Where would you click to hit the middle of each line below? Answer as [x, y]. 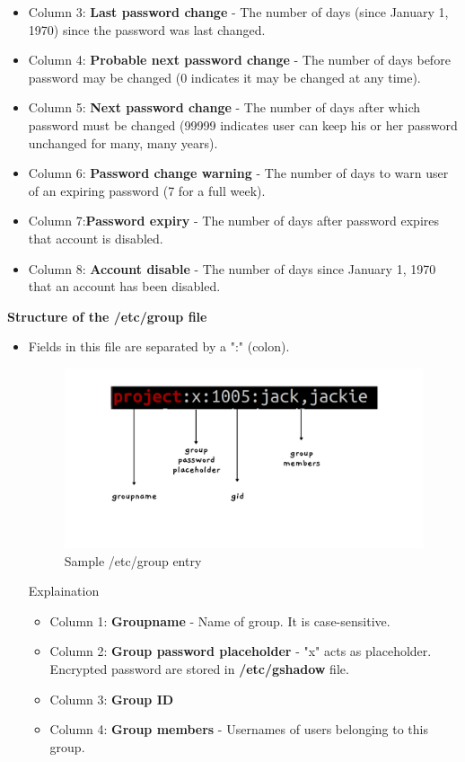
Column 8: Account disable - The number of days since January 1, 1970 [232, 268]
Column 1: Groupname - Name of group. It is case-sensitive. [220, 620]
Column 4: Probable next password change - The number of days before [239, 60]
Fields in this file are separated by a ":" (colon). [159, 346]
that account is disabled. [96, 238]
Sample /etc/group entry [133, 560]
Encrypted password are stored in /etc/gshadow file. [199, 668]
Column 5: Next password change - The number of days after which [224, 107]
